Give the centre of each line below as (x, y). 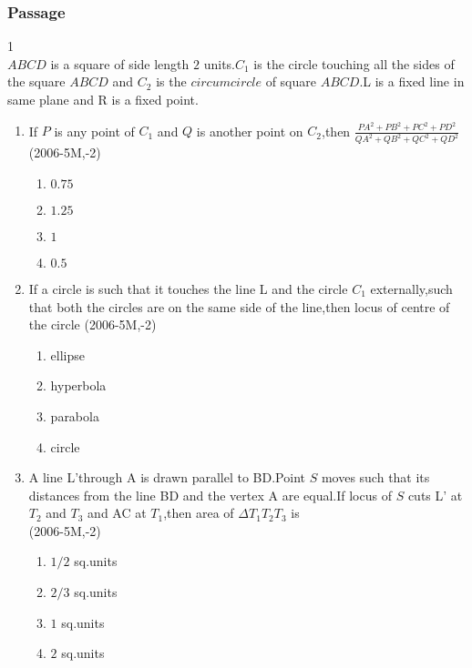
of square (291, 81)
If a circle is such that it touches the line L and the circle (188, 288)
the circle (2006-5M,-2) (92, 324)
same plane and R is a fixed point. (103, 99)
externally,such (411, 288)
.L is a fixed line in (412, 81)
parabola (75, 415)
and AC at (117, 513)
